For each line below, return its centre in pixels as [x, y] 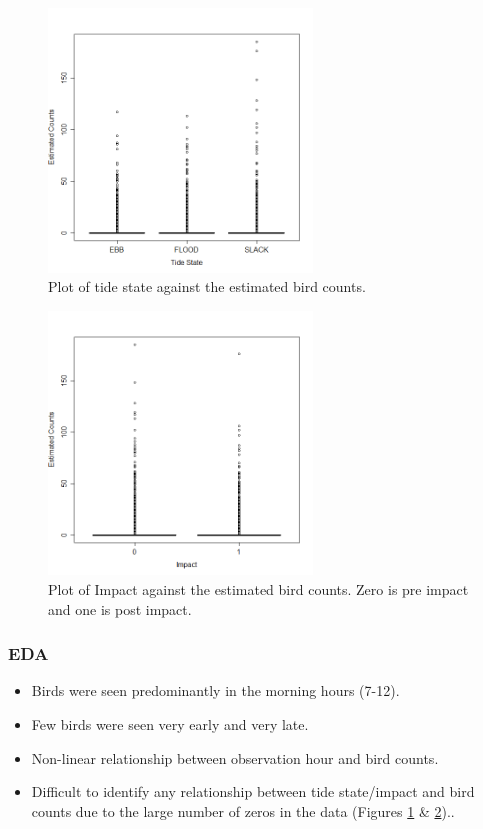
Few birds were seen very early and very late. [170, 723]
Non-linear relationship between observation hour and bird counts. [235, 757]
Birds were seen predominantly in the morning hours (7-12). [215, 690]
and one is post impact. [120, 608]
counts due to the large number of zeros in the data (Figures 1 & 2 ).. [243, 810]
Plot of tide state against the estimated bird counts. [207, 286]
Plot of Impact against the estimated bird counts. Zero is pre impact [258, 588]
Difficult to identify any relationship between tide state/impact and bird [253, 791]
